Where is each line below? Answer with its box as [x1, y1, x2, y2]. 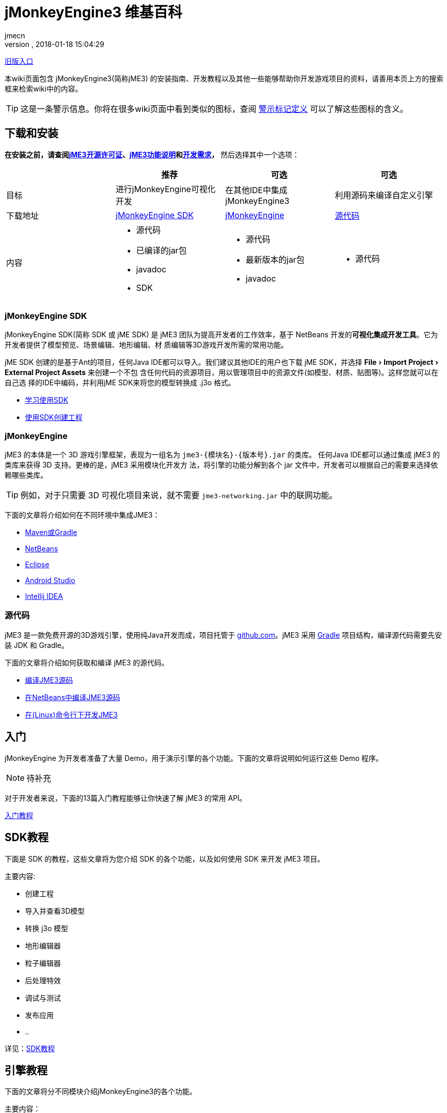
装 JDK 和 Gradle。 [5, 640, 69, 650]
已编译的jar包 [136, 245, 187, 256]
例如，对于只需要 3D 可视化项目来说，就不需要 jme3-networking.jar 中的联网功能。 [20, 490, 338, 501]
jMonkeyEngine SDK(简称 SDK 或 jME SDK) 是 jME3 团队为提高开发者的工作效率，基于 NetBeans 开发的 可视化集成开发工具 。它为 [5, 330, 438, 339]
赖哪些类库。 [5, 471, 48, 480]
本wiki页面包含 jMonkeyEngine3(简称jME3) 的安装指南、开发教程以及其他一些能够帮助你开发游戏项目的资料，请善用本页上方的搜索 [5, 74, 443, 83]
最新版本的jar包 [246, 254, 304, 265]
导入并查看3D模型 [25, 906, 85, 915]
